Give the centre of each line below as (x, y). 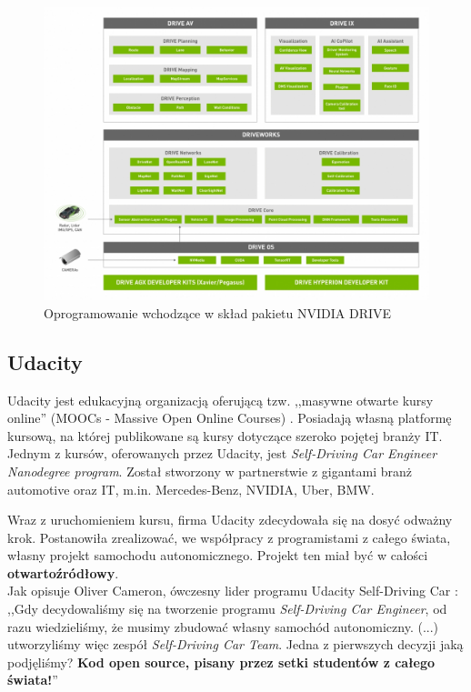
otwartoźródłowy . (63, 572)
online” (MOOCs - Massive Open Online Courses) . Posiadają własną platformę (230, 418)
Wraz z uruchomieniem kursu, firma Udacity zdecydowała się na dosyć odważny (230, 520)
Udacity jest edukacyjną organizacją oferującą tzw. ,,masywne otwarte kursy (220, 400)
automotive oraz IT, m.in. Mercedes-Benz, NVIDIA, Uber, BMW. (191, 489)
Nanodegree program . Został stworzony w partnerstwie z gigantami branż (210, 471)
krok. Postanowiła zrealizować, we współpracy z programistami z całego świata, (229, 537)
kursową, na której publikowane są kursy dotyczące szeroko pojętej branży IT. (225, 435)
